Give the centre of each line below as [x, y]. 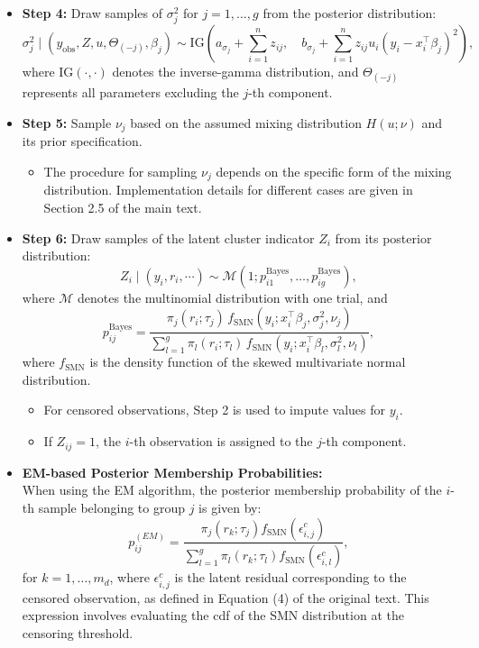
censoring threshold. [78, 632]
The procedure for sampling [120, 171]
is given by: [230, 507]
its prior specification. [82, 141]
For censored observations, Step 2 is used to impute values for [214, 410]
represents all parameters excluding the [130, 92]
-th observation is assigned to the [221, 441]
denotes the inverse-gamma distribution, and [235, 72]
